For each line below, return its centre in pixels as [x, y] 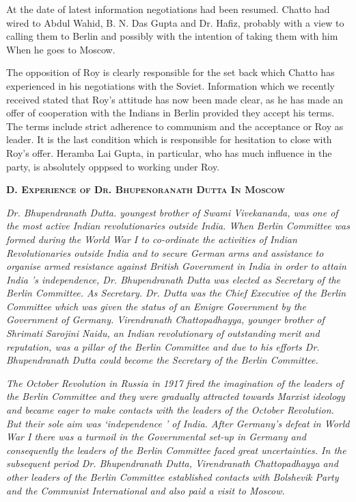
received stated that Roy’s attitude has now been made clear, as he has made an [175, 99]
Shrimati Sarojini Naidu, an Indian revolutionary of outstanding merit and [163, 333]
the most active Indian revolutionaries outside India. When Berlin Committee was [178, 226]
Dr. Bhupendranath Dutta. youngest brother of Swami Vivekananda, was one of [172, 212]
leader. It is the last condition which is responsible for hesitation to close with [169, 139]
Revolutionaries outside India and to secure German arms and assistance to [165, 252]
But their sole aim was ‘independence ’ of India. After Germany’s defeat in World [178, 423]
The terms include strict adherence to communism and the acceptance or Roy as [175, 126]
